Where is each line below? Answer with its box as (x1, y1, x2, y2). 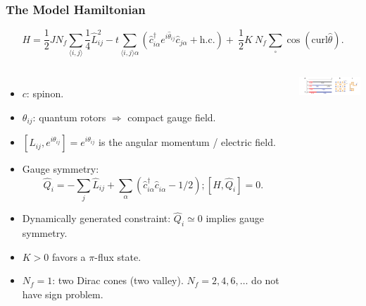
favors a (52, 249, 86, 264)
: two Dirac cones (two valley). (52, 273, 184, 288)
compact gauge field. (127, 109, 216, 124)
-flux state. (94, 249, 141, 264)
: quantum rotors (32, 109, 106, 124)
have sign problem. (22, 286, 103, 301)
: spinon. (26, 86, 64, 101)
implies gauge (206, 211, 264, 226)
